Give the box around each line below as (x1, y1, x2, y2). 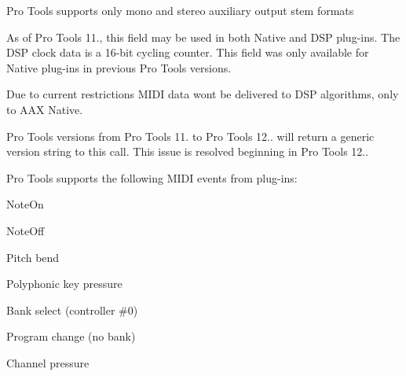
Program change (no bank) (6, 328, 136, 345)
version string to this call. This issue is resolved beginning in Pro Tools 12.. (6, 143, 369, 160)
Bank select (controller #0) (6, 301, 138, 318)
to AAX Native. (6, 101, 83, 117)
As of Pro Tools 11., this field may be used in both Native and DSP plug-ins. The (6, 28, 401, 45)
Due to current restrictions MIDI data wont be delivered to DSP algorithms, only (6, 86, 399, 102)
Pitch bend (6, 249, 60, 265)
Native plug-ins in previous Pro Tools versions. (6, 59, 232, 76)
